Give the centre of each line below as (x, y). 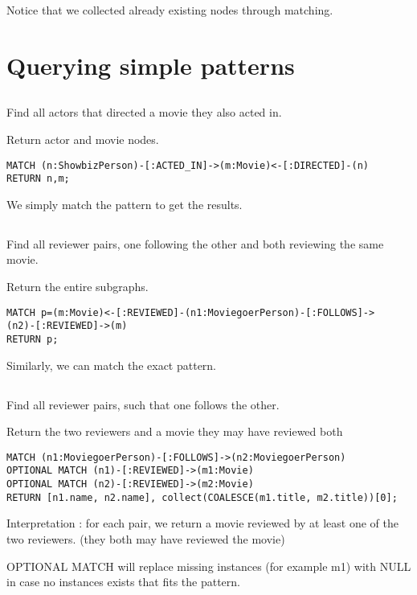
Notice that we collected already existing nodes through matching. (170, 10)
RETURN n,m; (38, 179)
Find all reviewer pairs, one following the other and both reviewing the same (195, 243)
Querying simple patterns (151, 65)
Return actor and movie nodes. (83, 139)
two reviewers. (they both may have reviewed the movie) (146, 538)
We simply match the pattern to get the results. (125, 204)
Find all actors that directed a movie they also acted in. (144, 112)
